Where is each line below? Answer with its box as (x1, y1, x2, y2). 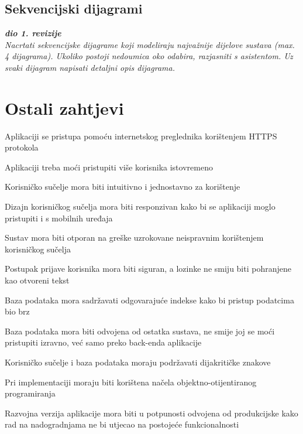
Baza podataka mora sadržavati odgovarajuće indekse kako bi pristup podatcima (5, 293, 294, 306)
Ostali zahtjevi (5, 95, 124, 119)
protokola (5, 141, 39, 153)
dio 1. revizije (5, 27, 61, 39)
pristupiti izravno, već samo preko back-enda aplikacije (5, 336, 202, 348)
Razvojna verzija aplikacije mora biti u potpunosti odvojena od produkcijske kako (5, 406, 298, 419)
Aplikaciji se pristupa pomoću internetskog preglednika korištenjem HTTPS (5, 129, 277, 142)
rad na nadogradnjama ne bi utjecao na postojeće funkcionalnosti (5, 418, 239, 430)
